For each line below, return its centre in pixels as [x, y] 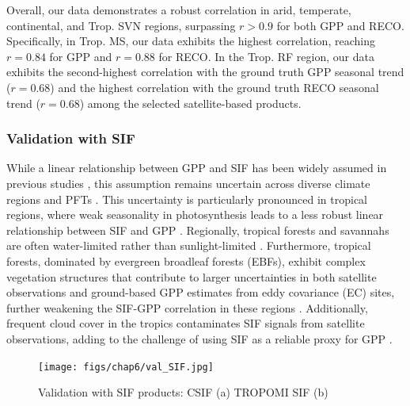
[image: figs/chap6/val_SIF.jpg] [126, 367]
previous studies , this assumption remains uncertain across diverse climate [188, 183]
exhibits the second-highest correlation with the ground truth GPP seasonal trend [205, 72]
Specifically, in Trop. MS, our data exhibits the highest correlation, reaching [191, 41]
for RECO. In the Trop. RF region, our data [266, 56]
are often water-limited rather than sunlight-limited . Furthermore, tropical [189, 245]
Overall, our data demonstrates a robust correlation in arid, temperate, [179, 10]
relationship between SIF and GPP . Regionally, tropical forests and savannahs [198, 230]
